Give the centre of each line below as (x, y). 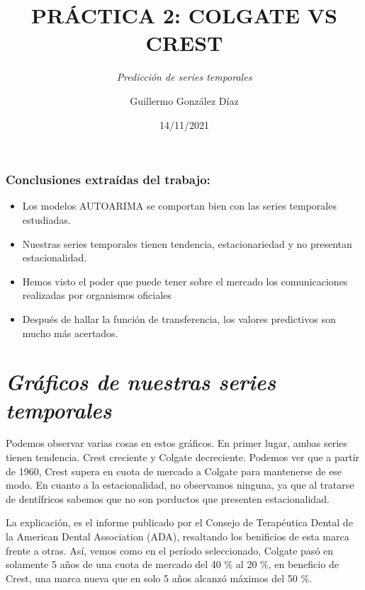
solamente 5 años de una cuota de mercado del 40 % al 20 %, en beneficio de (172, 564)
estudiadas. (46, 219)
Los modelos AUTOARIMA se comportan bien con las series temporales (179, 206)
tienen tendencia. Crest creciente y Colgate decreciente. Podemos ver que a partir (183, 457)
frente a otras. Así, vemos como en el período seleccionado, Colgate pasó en (170, 550)
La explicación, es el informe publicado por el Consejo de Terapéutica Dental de (179, 522)
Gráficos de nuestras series (141, 382)
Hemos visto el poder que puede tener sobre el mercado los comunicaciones (185, 281)
